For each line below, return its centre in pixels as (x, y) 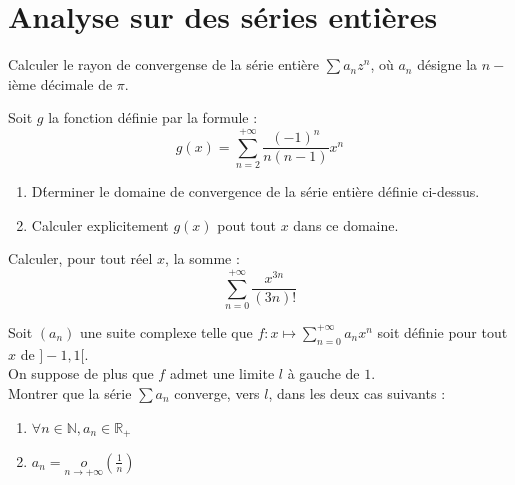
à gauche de (323, 373)
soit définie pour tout (442, 331)
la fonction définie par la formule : (153, 117)
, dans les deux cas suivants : (357, 392)
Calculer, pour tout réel (80, 258)
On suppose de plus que (81, 373)
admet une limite (222, 373)
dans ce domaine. (346, 224)
